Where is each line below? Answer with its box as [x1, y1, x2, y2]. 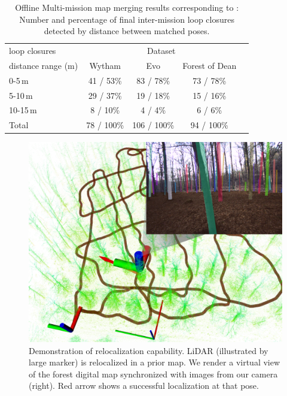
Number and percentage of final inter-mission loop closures [19, 13, 234, 25]
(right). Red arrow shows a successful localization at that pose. [29, 379, 259, 392]
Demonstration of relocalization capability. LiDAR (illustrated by [29, 344, 268, 356]
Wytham [89, 59, 121, 71]
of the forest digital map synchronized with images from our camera [29, 367, 278, 380]
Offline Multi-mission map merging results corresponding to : [15, 1, 239, 13]
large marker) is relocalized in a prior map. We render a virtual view [29, 356, 280, 368]
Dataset [147, 44, 176, 57]
